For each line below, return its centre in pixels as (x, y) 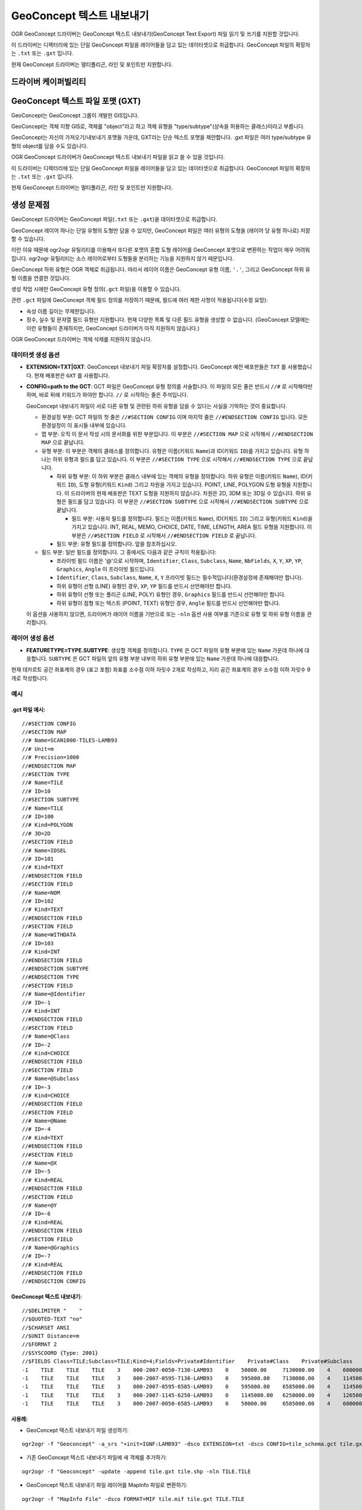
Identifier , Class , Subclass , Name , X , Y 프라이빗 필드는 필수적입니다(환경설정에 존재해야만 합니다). (180, 577)
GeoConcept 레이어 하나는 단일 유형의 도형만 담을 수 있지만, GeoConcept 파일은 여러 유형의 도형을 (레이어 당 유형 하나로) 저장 (161, 230)
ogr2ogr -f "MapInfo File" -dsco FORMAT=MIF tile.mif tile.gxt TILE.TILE (133, 1499)
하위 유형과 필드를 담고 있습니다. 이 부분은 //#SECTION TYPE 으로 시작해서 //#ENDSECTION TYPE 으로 (177, 460)
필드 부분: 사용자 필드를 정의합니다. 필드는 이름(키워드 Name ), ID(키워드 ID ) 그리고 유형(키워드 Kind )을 (192, 518)
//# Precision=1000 (51, 757)
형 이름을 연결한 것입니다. (41, 278)
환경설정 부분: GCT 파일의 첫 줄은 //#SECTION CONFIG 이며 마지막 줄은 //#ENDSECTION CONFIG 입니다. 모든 (175, 417)
